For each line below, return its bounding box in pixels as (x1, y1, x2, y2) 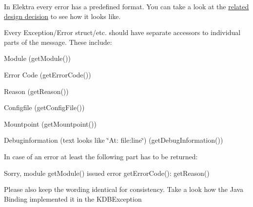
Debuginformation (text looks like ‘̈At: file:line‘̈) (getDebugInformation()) (4, 135, 223, 145)
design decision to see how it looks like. (4, 11, 121, 21)
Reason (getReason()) (4, 86, 69, 96)
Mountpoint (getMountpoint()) (4, 118, 97, 129)
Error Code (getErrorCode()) (4, 69, 91, 79)
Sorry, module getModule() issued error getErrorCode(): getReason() (4, 168, 210, 178)
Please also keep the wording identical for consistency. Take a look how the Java (4, 184, 244, 194)
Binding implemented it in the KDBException (4, 193, 142, 204)
